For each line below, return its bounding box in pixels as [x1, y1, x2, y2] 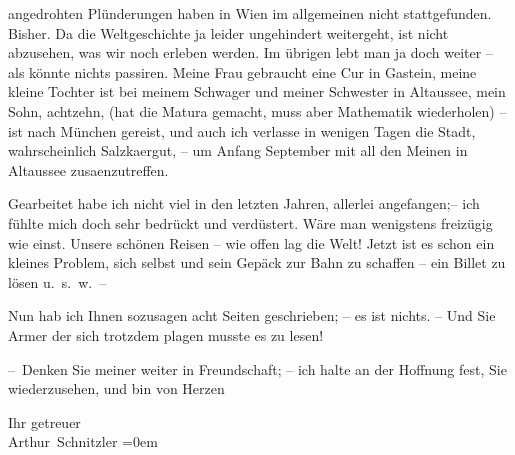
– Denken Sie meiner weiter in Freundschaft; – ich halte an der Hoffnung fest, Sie [8, 358, 507, 379]
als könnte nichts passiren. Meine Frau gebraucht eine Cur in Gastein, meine [8, 61, 477, 82]
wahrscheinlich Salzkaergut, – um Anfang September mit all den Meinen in [8, 140, 468, 161]
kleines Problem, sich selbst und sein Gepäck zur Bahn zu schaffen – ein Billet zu [8, 252, 506, 273]
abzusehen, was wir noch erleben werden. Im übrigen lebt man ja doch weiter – [8, 42, 493, 63]
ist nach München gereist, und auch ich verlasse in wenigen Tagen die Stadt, [8, 120, 476, 141]
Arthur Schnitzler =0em [8, 431, 158, 452]
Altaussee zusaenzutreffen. [8, 159, 169, 180]
